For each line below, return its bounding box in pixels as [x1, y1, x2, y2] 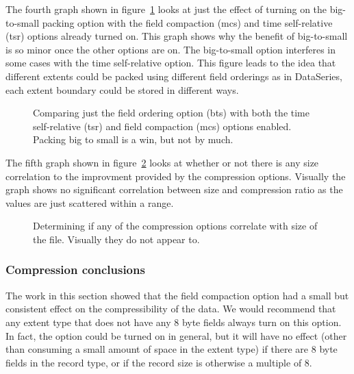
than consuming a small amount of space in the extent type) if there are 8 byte [5, 342, 338, 356]
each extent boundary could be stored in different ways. [5, 82, 239, 97]
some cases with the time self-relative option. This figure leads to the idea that [5, 55, 336, 70]
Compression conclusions [5, 261, 145, 278]
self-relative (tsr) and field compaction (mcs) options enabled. [33, 119, 292, 133]
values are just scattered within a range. [5, 195, 174, 210]
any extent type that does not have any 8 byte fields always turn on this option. [5, 314, 342, 329]
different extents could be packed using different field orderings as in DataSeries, [5, 68, 342, 83]
